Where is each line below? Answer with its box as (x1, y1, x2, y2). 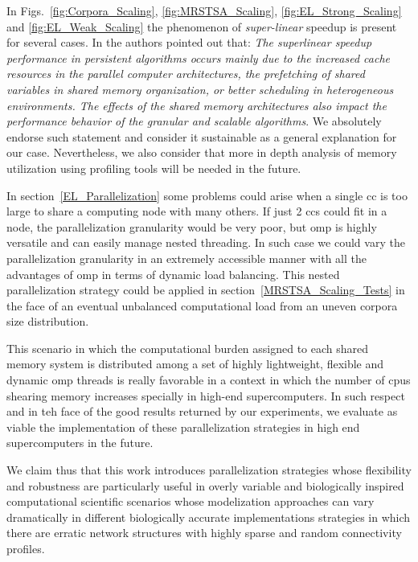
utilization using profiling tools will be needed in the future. (6, 159, 301, 176)
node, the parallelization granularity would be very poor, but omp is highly (6, 218, 377, 235)
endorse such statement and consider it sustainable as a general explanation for (6, 128, 397, 145)
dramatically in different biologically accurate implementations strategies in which (6, 508, 411, 525)
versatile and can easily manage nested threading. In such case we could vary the (6, 234, 405, 251)
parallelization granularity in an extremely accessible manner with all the (6, 249, 367, 266)
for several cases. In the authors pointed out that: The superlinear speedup (6, 34, 372, 51)
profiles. (6, 540, 45, 556)
